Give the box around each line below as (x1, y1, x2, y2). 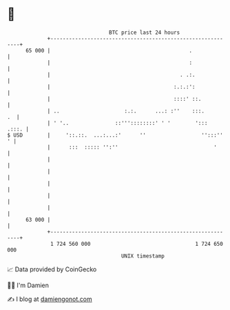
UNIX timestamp (121, 252, 165, 260)
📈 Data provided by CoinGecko (7, 265, 97, 273)
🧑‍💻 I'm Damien (7, 281, 50, 289)
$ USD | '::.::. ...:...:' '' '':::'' (7, 131, 224, 139)
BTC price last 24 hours (109, 29, 180, 36)
